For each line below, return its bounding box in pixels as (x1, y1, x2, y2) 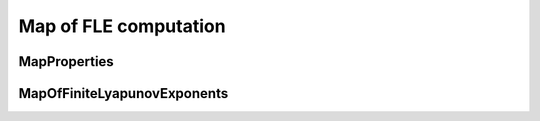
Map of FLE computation (18, 15, 226, 37)
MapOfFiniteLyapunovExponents (18, 85, 229, 102)
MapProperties (18, 53, 114, 70)
